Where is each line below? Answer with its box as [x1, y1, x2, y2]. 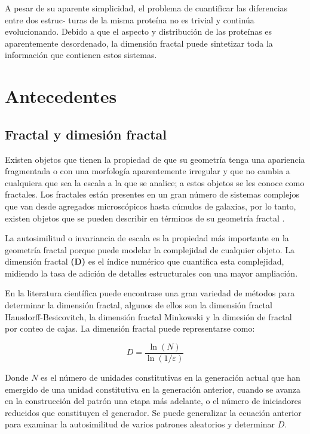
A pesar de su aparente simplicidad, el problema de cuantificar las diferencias [5, 2, 288, 14]
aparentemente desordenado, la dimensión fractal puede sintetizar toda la [5, 37, 273, 49]
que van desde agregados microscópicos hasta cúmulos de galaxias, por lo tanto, [5, 199, 296, 212]
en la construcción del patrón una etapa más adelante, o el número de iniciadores [5, 394, 302, 407]
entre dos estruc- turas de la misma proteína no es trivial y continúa [5, 13, 254, 26]
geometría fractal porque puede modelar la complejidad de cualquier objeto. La [5, 243, 294, 256]
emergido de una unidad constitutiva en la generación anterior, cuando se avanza [5, 383, 300, 395]
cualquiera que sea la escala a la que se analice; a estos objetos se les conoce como [5, 176, 305, 189]
